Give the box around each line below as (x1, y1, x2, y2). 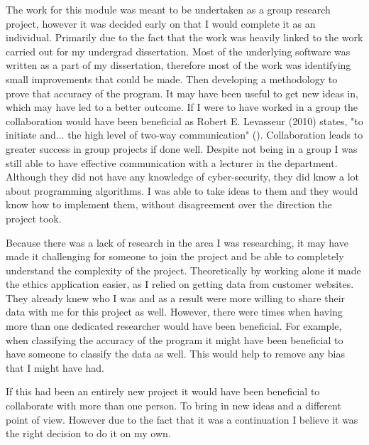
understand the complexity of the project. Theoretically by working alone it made (6, 262, 361, 277)
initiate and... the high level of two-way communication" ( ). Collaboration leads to (6, 127, 363, 142)
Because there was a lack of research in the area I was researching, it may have (6, 235, 348, 250)
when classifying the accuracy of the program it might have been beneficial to (6, 332, 343, 347)
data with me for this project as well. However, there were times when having (6, 304, 343, 319)
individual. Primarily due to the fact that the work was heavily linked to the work (6, 30, 363, 45)
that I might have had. (6, 360, 104, 375)
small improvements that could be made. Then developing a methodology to (6, 71, 338, 86)
